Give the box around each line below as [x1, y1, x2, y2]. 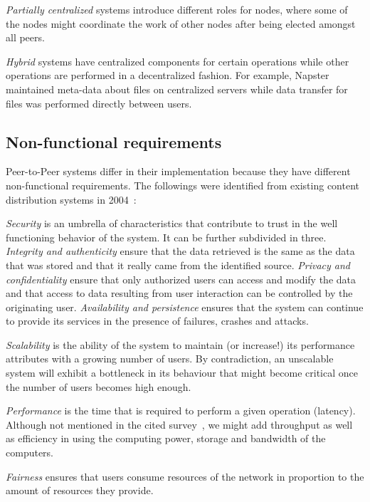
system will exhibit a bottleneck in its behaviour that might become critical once [6, 365, 358, 380]
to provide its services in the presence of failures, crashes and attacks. [6, 313, 309, 328]
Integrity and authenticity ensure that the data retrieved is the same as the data [6, 244, 355, 258]
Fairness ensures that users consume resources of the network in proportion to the [6, 469, 364, 483]
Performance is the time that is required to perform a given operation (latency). [6, 403, 356, 418]
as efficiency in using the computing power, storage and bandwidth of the [6, 431, 326, 446]
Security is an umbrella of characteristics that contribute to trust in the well [6, 216, 338, 231]
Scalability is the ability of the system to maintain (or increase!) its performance [6, 337, 355, 352]
